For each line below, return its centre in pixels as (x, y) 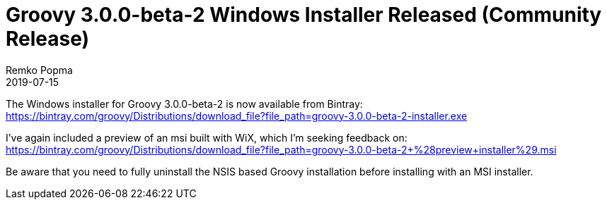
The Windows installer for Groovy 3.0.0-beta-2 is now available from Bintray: (184, 104)
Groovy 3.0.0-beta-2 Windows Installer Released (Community (304, 15)
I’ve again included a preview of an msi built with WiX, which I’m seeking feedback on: (207, 137)
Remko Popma (39, 70)
